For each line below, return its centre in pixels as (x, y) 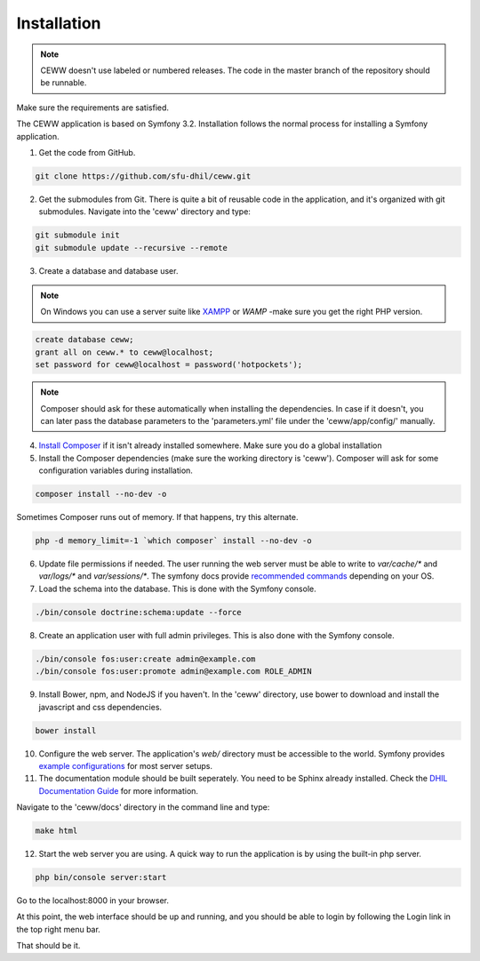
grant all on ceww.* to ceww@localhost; (124, 352)
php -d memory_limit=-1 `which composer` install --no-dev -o (173, 541)
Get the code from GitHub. (87, 152)
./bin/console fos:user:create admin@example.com (145, 659)
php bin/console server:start (101, 877)
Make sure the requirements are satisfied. (92, 108)
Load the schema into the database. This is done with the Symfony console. (177, 589)
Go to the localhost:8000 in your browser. (92, 901)
